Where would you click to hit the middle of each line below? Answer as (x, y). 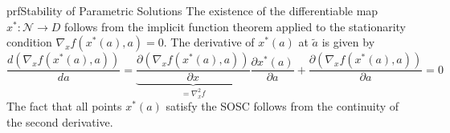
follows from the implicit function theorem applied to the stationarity (235, 26)
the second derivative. (60, 121)
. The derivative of (209, 42)
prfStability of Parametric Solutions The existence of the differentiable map (192, 10)
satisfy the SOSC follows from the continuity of (282, 106)
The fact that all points (64, 106)
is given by (348, 42)
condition (29, 42)
